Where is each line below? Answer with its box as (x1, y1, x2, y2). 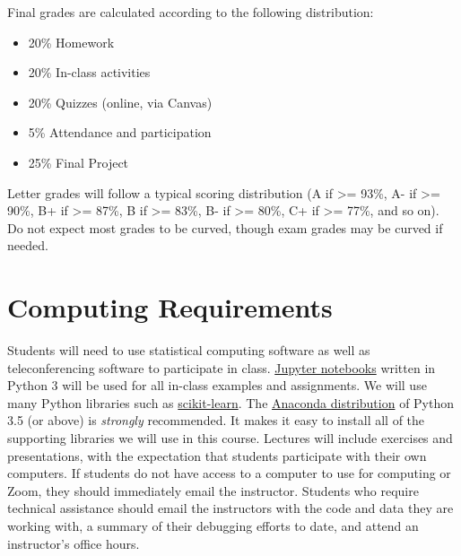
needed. (7, 236, 48, 255)
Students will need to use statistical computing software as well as (7, 341, 370, 360)
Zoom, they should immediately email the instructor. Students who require (7, 481, 419, 500)
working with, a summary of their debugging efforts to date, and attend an (7, 517, 419, 534)
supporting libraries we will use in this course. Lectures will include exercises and (7, 429, 453, 447)
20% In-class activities (28, 63, 151, 82)
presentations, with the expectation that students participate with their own (7, 446, 427, 465)
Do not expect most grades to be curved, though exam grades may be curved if (7, 218, 443, 237)
